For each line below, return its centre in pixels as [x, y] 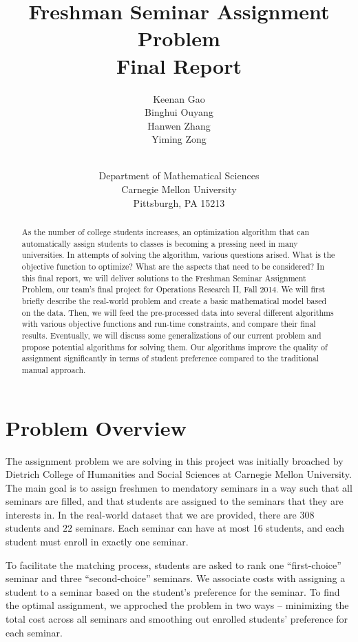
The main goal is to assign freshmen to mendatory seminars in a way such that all [179, 487]
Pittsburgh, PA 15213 [179, 202]
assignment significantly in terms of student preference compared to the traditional [170, 358]
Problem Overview [96, 427]
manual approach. [54, 369]
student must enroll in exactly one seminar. [97, 542]
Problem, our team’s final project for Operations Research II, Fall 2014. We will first [173, 289]
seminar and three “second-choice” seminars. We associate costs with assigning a [176, 578]
